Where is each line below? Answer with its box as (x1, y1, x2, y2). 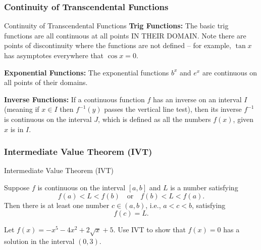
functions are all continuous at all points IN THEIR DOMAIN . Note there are (4, 30, 246, 40)
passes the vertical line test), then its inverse (104, 104, 242, 114)
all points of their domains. (4, 77, 88, 88)
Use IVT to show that (118, 224, 186, 235)
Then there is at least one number (4, 199, 110, 210)
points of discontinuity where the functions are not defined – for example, (4, 40, 231, 51)
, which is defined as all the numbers (98, 113, 211, 124)
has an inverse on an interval (152, 94, 242, 104)
